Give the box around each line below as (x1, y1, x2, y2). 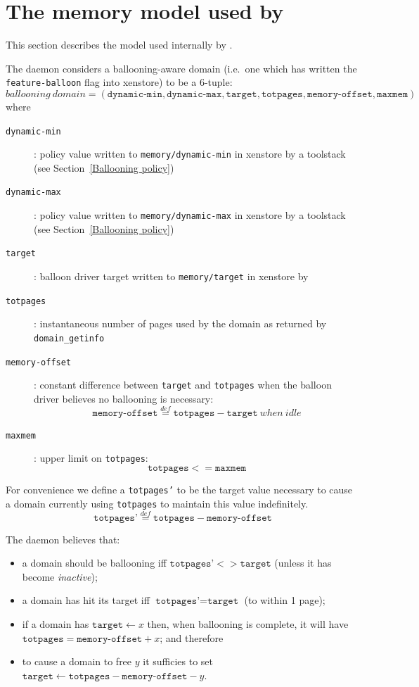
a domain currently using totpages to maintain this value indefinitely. (6, 496, 309, 510)
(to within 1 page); (244, 593, 325, 607)
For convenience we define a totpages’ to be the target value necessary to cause (6, 482, 353, 497)
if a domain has (22, 616, 89, 631)
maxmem (6, 430, 36, 441)
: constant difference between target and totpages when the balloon (34, 377, 332, 392)
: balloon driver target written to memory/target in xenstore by (34, 269, 309, 284)
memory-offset (6, 357, 72, 367)
